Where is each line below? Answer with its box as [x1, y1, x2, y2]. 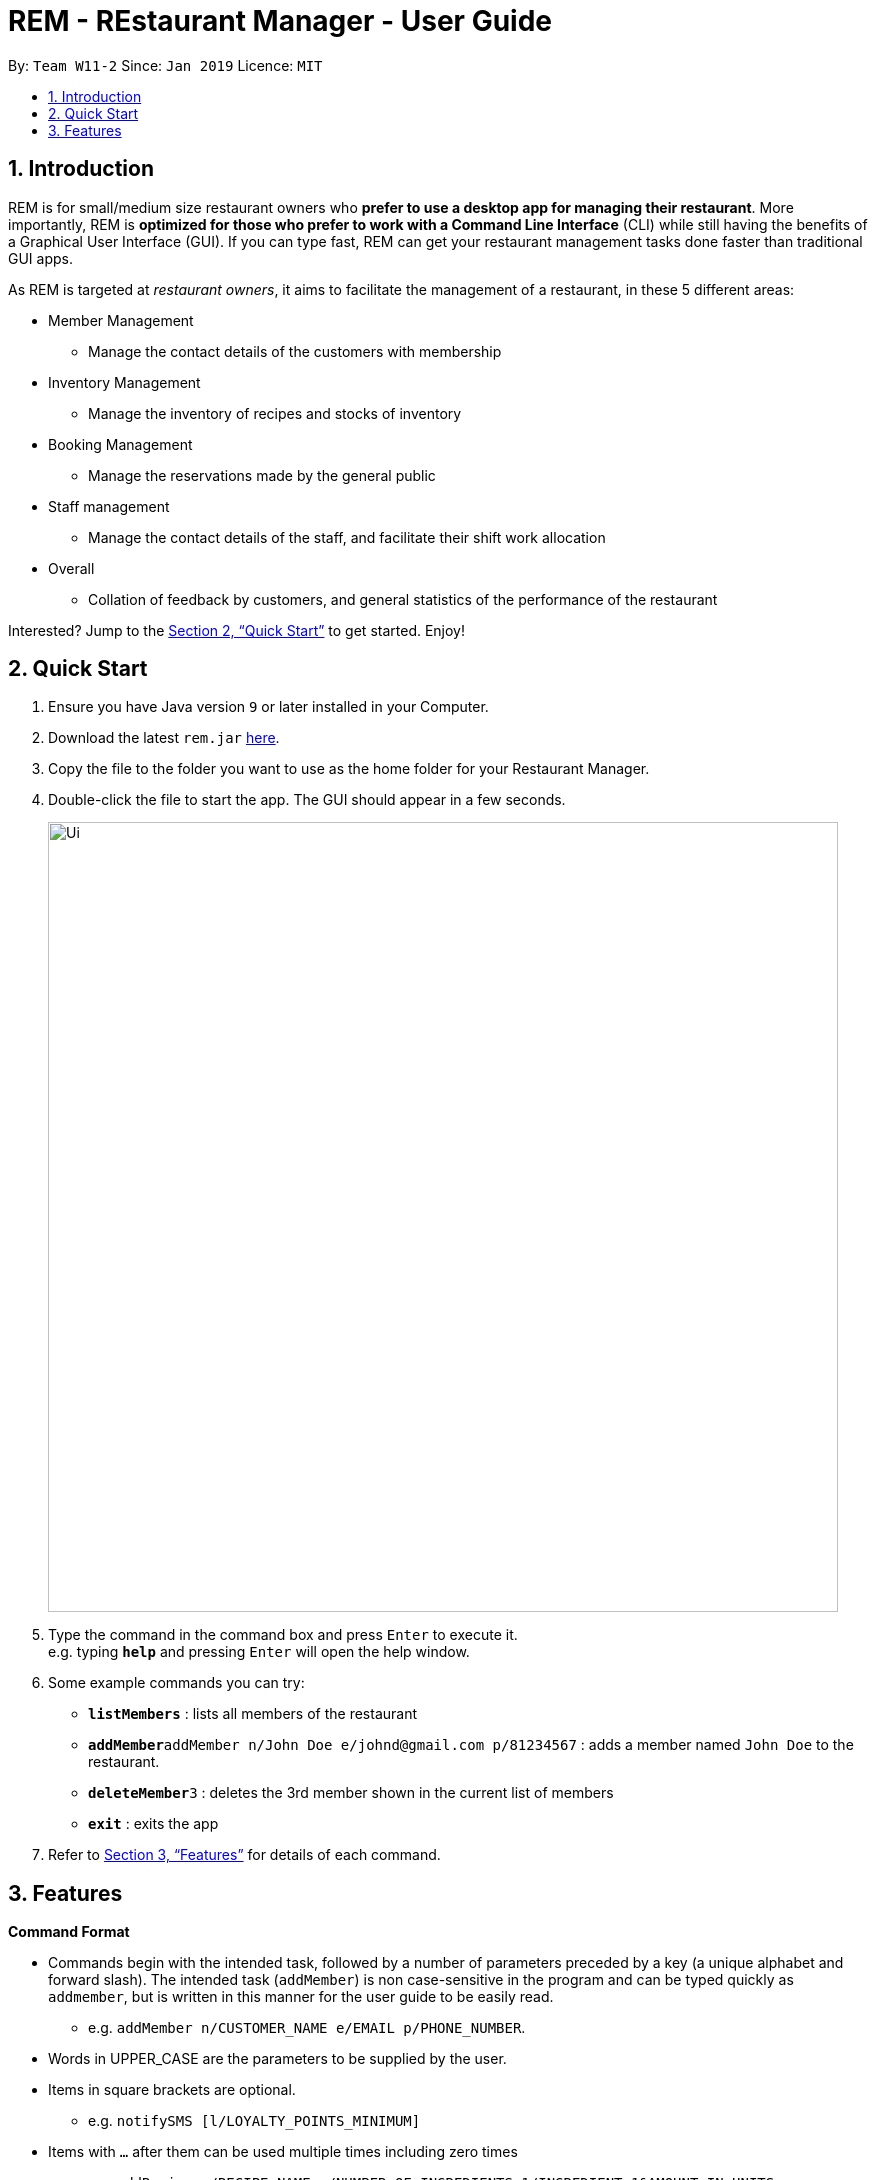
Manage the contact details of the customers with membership [88, 342, 502, 360]
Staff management [48, 497, 170, 515]
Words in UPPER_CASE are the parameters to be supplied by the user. [48, 2050, 507, 2068]
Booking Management [48, 435, 193, 453]
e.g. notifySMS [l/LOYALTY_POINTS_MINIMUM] [88, 2112, 421, 2130]
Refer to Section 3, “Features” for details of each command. [48, 1846, 441, 1864]
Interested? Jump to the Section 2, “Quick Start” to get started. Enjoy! [8, 621, 466, 639]
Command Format [8, 1923, 130, 1941]
